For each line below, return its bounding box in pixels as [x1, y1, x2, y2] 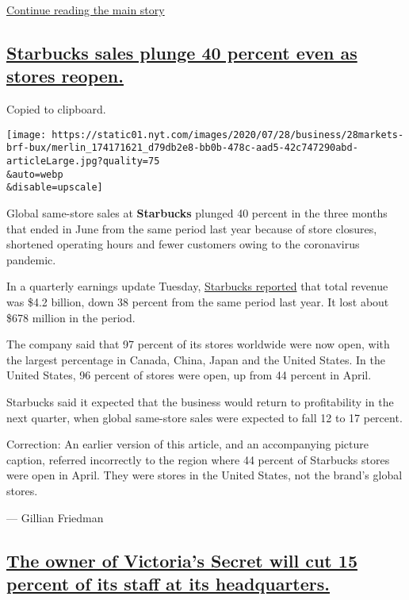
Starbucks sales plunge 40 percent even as [6, 40, 357, 64]
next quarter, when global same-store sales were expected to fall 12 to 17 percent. [6, 409, 403, 425]
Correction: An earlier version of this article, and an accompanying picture [6, 436, 369, 452]
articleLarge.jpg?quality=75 [6, 156, 160, 167]
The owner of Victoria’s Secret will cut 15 [6, 548, 357, 572]
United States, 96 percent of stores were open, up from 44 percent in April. [6, 367, 372, 383]
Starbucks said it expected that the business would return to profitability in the [6, 394, 394, 410]
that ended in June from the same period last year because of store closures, [6, 220, 377, 237]
